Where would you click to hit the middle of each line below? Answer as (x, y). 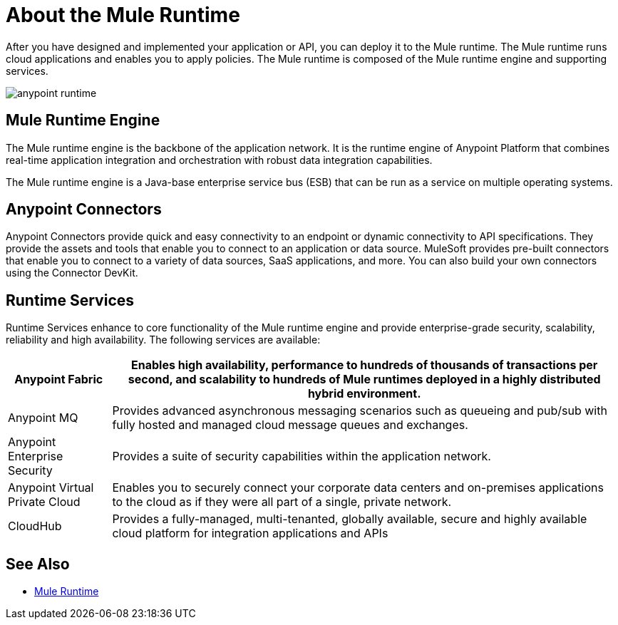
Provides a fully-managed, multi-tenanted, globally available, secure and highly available (350, 519)
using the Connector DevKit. (72, 273)
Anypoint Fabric (59, 379)
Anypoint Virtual (51, 488)
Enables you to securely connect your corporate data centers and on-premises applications (358, 488)
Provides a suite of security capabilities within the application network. (302, 456)
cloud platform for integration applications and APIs (250, 533)
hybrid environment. (364, 394)
